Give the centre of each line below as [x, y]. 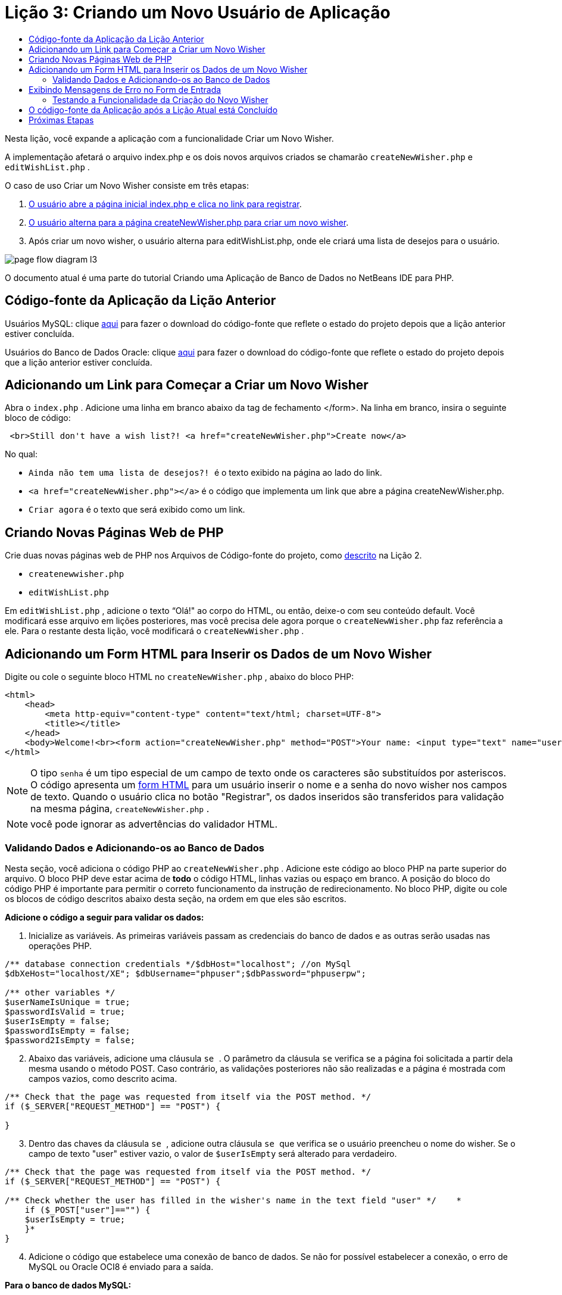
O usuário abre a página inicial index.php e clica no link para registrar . [165, 204]
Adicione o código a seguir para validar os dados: [104, 917]
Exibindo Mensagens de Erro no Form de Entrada [125, 89]
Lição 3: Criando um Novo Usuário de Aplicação [198, 13]
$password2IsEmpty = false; [70, 1040]
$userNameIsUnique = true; [68, 1002]
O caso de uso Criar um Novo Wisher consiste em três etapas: [127, 185]
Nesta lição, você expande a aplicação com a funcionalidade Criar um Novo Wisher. [169, 138]
